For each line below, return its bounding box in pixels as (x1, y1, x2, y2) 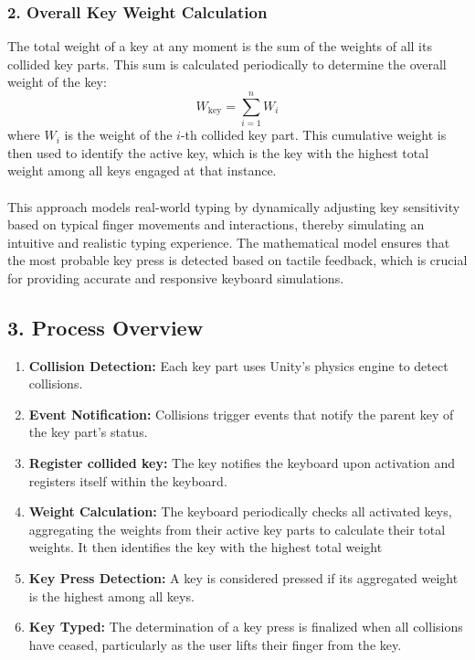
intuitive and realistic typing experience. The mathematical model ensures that (7, 232, 450, 251)
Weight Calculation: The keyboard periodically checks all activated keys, (28, 502, 452, 521)
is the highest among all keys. (28, 586, 195, 605)
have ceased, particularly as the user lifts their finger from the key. (28, 634, 402, 654)
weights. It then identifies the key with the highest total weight (28, 538, 383, 557)
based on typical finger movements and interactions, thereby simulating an (7, 215, 425, 234)
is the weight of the (64, 125, 173, 144)
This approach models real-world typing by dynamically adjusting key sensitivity (7, 197, 460, 216)
